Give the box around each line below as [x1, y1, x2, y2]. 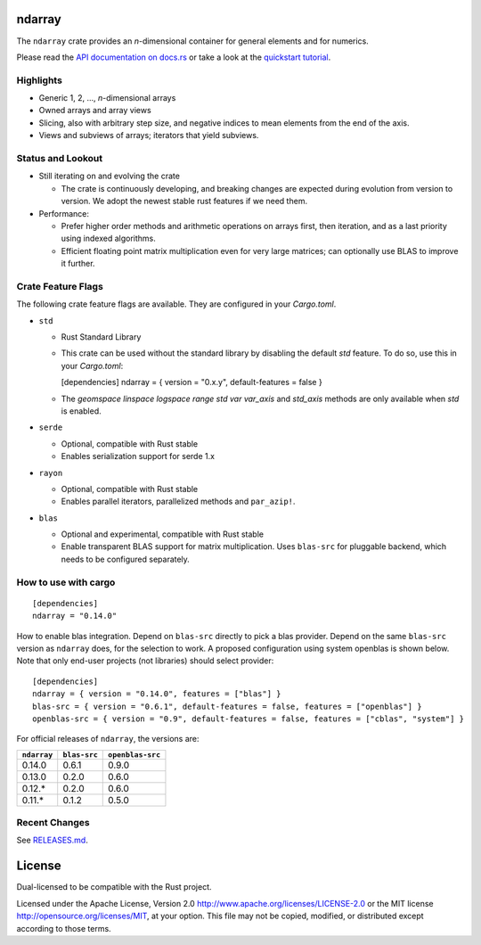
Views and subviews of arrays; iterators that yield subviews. [38, 130, 259, 141]
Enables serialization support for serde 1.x [61, 451, 216, 462]
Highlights [16, 74, 62, 86]
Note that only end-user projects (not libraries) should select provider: [16, 655, 274, 666]
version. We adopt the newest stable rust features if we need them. [61, 196, 307, 207]
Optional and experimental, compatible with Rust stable [61, 529, 265, 539]
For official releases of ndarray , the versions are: [16, 734, 200, 744]
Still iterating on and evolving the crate [38, 170, 180, 182]
